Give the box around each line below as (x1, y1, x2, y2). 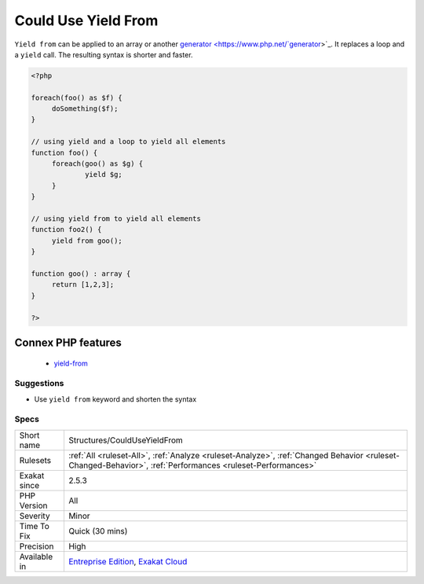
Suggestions (14, 378, 64, 389)
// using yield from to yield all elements (31, 215, 202, 223)
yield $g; (85, 170, 123, 179)
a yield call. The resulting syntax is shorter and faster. (14, 50, 193, 59)
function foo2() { (31, 225, 102, 234)
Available (19, 551, 53, 562)
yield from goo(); (51, 236, 123, 245)
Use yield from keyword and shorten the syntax (34, 394, 197, 404)
